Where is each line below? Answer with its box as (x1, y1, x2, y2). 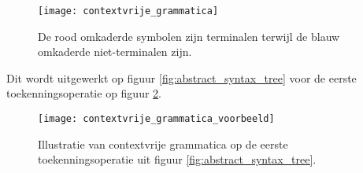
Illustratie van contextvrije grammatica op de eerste (38, 135, 288, 152)
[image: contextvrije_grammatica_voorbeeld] (38, 113, 275, 125)
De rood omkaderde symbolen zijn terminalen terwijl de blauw (38, 28, 340, 44)
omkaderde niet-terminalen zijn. (38, 43, 192, 60)
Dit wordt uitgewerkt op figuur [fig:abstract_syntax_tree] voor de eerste (6, 69, 357, 86)
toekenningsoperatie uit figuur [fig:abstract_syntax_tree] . (38, 151, 317, 167)
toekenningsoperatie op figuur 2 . (6, 85, 161, 101)
